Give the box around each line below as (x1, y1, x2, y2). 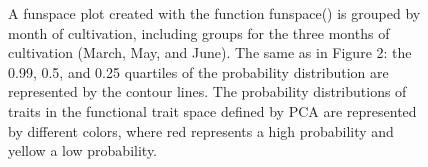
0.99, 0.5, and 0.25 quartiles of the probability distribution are (8, 61, 389, 82)
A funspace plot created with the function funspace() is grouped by (8, 3, 421, 23)
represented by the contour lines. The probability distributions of (8, 81, 407, 102)
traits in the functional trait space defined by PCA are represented (8, 100, 417, 121)
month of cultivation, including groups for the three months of (8, 22, 390, 43)
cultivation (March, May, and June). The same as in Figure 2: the (8, 42, 412, 63)
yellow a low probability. (8, 140, 158, 161)
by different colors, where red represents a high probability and (8, 120, 394, 141)
